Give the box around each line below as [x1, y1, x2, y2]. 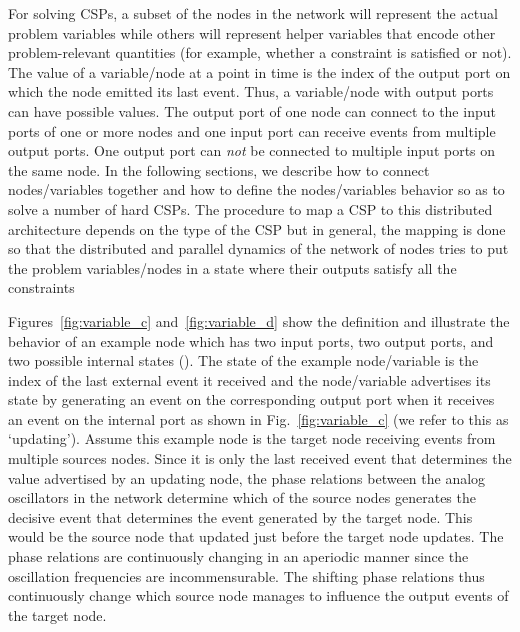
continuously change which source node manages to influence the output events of [8, 585, 509, 606]
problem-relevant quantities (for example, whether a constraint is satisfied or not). [8, 42, 512, 63]
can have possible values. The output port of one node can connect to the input [8, 100, 496, 121]
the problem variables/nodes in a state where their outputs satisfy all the [8, 257, 457, 278]
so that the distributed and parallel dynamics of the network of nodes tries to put [8, 238, 509, 259]
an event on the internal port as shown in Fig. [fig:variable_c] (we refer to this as [8, 408, 509, 429]
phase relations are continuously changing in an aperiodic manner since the [8, 546, 469, 567]
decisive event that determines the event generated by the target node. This [8, 506, 473, 527]
